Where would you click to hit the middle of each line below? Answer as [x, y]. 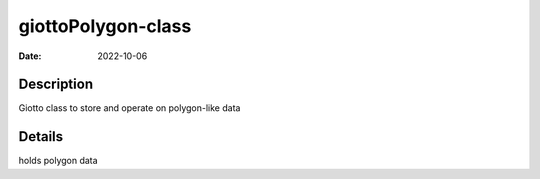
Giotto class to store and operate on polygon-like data [129, 108]
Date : [30, 56]
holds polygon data [58, 161]
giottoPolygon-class [105, 26]
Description [56, 84]
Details [41, 136]
